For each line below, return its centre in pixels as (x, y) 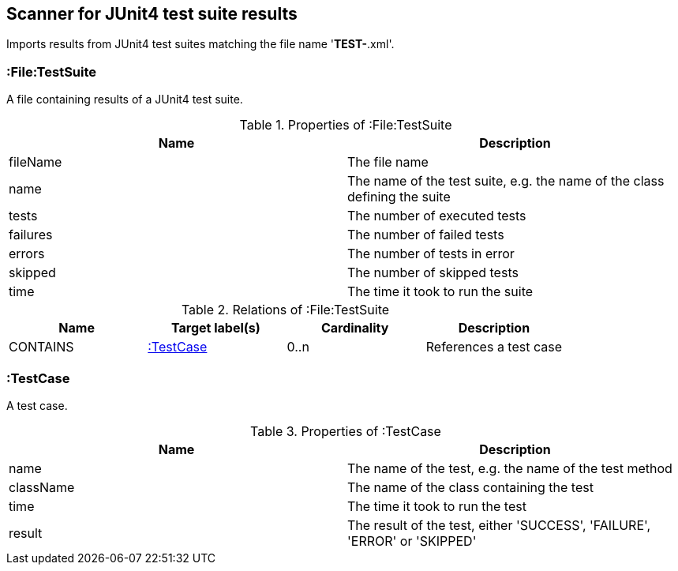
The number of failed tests (426, 235)
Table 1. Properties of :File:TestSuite (346, 125)
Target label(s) (215, 328)
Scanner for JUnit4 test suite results (152, 14)
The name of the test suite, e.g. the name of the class (506, 181)
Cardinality (355, 328)
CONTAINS (41, 347)
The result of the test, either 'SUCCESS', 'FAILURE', (499, 525)
